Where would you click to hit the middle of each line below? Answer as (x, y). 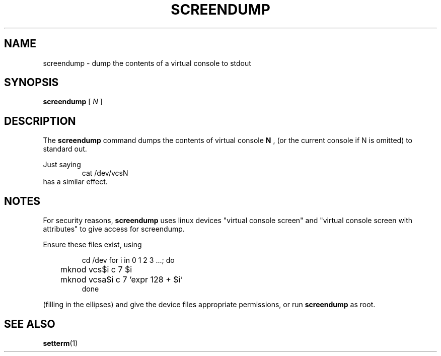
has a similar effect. (75, 182)
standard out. (65, 149)
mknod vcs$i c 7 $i (96, 270)
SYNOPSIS (31, 83)
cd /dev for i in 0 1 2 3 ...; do (128, 260)
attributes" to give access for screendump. (114, 229)
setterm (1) (60, 343)
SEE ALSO (30, 324)
